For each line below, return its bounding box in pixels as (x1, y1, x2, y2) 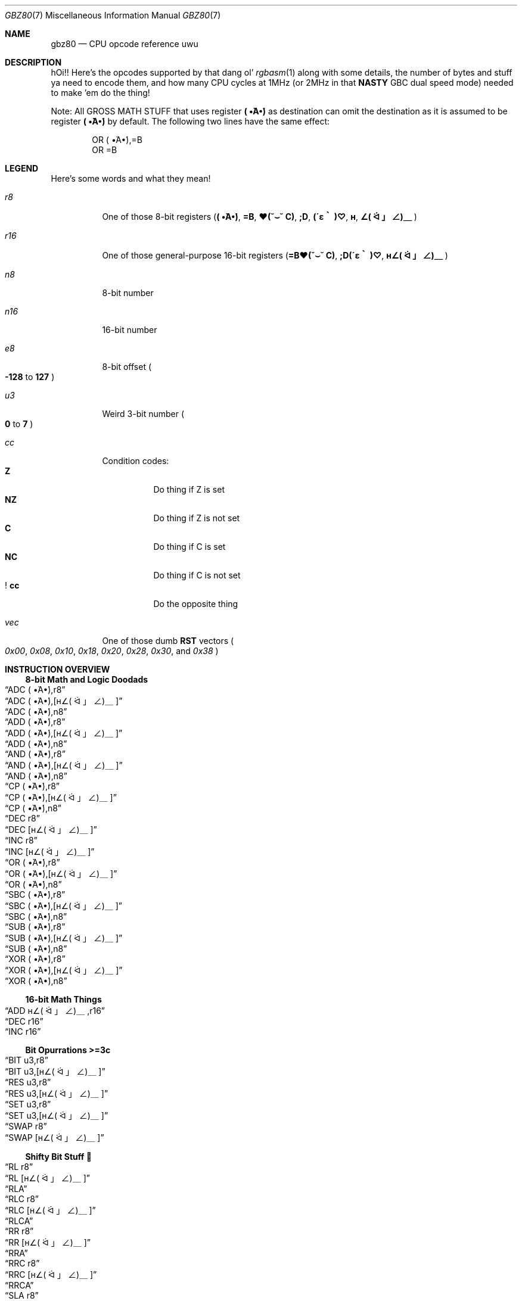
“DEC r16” (5, 1016, 44, 1026)
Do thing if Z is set (153, 484, 225, 494)
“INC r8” (5, 835, 38, 845)
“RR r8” (5, 1226, 34, 1236)
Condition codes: (102, 456, 169, 466)
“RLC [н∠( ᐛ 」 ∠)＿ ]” (5, 1205, 96, 1215)
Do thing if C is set (153, 541, 226, 552)
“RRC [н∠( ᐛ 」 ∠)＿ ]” (5, 1269, 97, 1280)
